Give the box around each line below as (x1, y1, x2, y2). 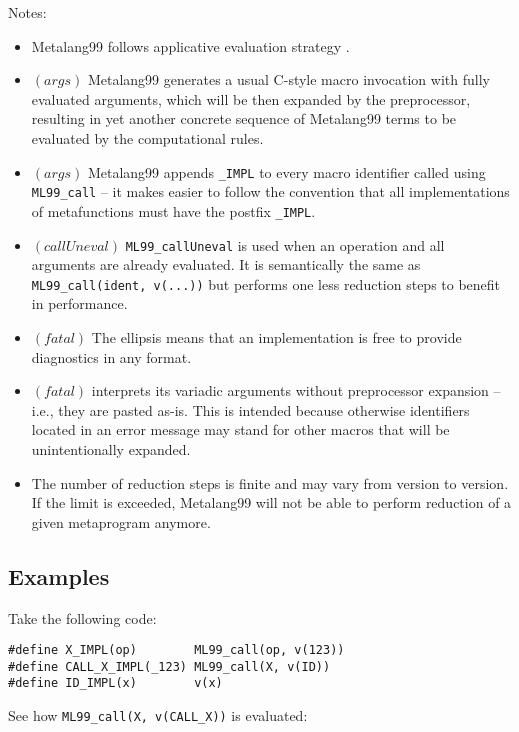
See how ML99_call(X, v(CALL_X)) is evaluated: (8, 705, 308, 726)
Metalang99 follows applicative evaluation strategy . (31, 35, 350, 56)
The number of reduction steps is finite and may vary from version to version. (31, 472, 509, 493)
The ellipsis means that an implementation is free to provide (91, 327, 462, 348)
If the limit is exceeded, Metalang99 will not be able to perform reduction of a (31, 492, 512, 513)
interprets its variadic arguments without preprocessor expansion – (91, 380, 501, 401)
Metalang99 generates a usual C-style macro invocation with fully (87, 69, 490, 90)
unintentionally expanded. (31, 439, 191, 459)
